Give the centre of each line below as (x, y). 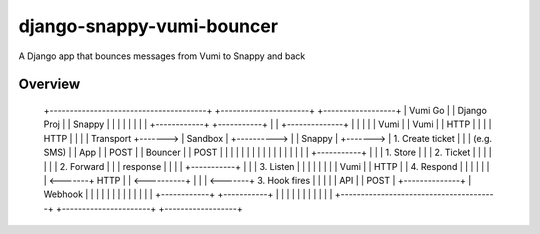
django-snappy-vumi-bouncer (148, 26)
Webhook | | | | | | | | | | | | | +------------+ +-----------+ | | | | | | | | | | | (188, 194)
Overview (49, 84)
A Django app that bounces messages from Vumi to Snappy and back (162, 56)
